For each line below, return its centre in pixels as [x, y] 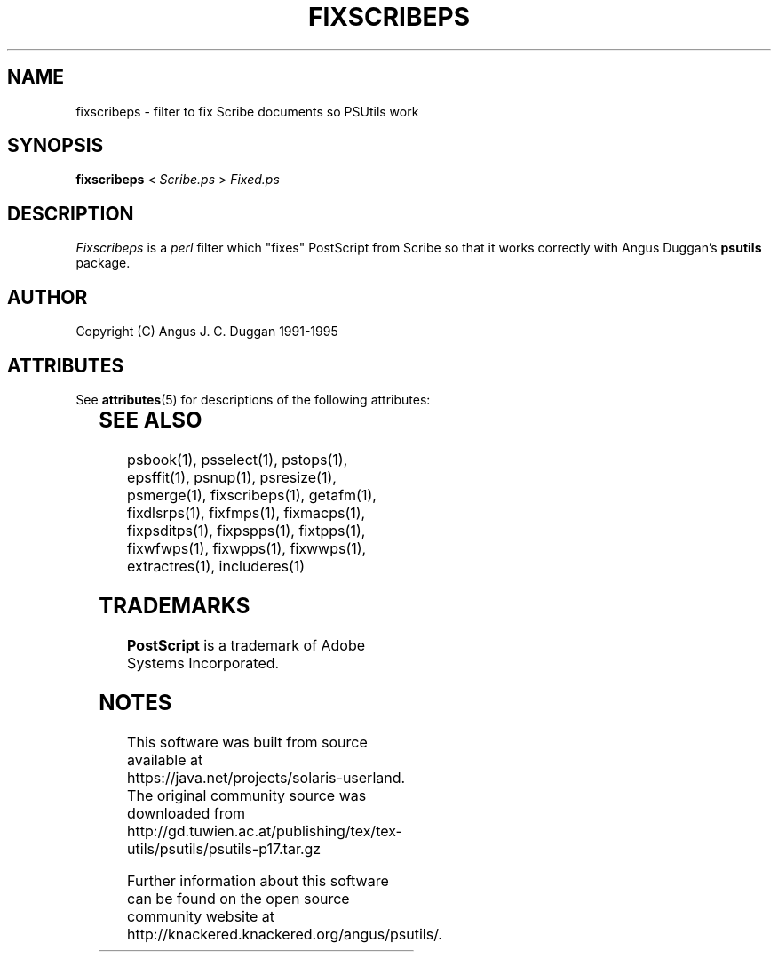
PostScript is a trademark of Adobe [246, 645]
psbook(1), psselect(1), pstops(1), [238, 459]
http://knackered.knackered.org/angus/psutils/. [285, 934]
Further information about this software [258, 880]
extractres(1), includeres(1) [216, 566]
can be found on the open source [238, 898]
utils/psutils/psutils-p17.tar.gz [224, 848]
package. [103, 263]
